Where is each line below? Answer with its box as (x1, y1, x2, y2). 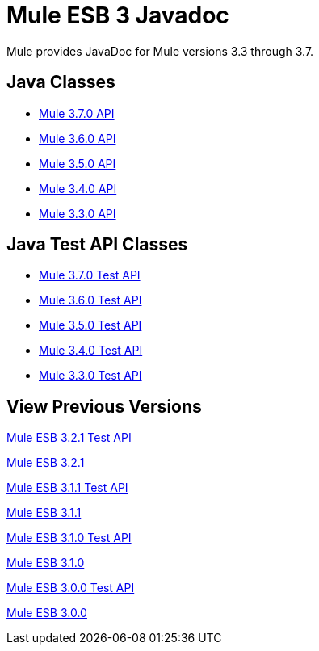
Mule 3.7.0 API (39, 106, 115, 120)
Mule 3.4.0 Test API (39, 343, 143, 358)
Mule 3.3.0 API (39, 206, 116, 220)
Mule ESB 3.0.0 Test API (6, 581, 135, 595)
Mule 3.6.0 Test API (39, 293, 142, 308)
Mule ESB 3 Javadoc (6, 2, 229, 29)
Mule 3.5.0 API (39, 156, 116, 170)
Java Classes (6, 72, 115, 93)
